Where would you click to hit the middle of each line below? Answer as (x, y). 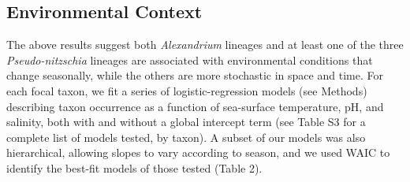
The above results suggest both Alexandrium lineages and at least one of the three (205, 45)
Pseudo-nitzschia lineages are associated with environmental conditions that (190, 59)
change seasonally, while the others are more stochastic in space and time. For (195, 75)
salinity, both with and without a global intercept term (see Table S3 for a (186, 122)
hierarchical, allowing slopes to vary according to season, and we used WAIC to (198, 152)
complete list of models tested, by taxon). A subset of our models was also (186, 137)
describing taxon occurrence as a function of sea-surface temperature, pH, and (195, 106)
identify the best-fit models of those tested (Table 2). (134, 167)
